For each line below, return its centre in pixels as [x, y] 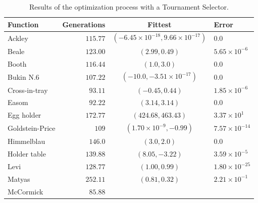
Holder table [27, 154]
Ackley [18, 38]
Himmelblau [27, 141]
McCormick [25, 191]
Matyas [19, 179]
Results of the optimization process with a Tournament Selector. [129, 7]
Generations [84, 24]
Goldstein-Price [32, 128]
